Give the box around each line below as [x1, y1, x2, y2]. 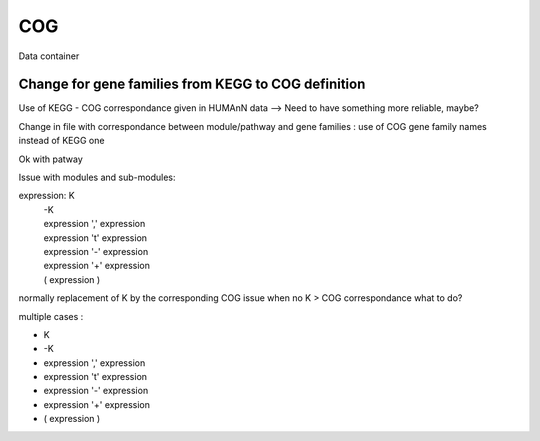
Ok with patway [18, 153, 84, 165]
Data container [18, 50, 80, 62]
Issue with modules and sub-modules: [18, 171, 176, 184]
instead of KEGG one [18, 135, 105, 147]
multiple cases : [18, 310, 84, 322]
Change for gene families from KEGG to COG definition [18, 76, 366, 93]
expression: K [18, 190, 75, 202]
